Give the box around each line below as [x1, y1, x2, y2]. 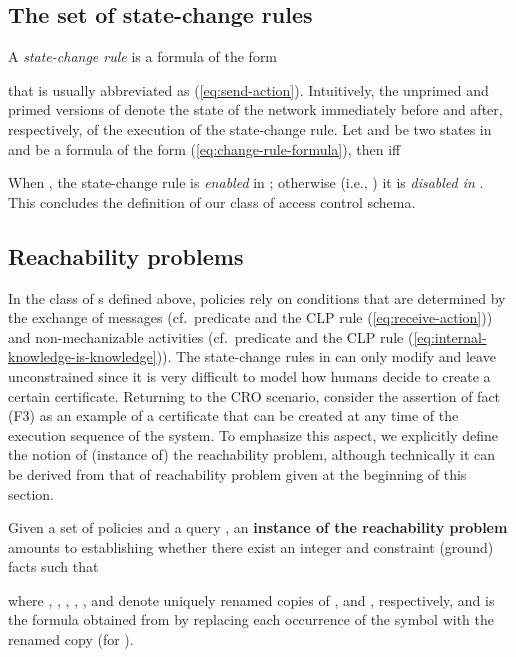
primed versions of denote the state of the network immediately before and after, [8, 99, 503, 120]
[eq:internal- [413, 326, 487, 347]
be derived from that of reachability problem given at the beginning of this [8, 463, 467, 484]
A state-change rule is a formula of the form [8, 46, 278, 67]
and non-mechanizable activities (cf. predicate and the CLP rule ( [8, 326, 414, 347]
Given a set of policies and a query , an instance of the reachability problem [8, 517, 508, 538]
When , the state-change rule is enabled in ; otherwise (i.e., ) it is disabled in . [8, 172, 484, 193]
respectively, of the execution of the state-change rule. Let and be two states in [8, 118, 492, 139]
